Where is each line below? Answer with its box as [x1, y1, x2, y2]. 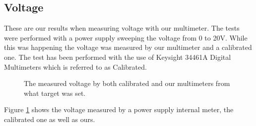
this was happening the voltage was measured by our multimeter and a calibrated [4, 42, 252, 52]
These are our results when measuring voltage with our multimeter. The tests [4, 23, 240, 33]
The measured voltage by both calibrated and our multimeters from [24, 78, 230, 88]
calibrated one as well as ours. [4, 114, 95, 124]
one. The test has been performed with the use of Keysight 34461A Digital [4, 51, 231, 62]
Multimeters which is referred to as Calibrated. [4, 61, 147, 72]
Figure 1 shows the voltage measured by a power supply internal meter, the [4, 104, 234, 115]
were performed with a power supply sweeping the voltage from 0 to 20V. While [4, 32, 248, 42]
